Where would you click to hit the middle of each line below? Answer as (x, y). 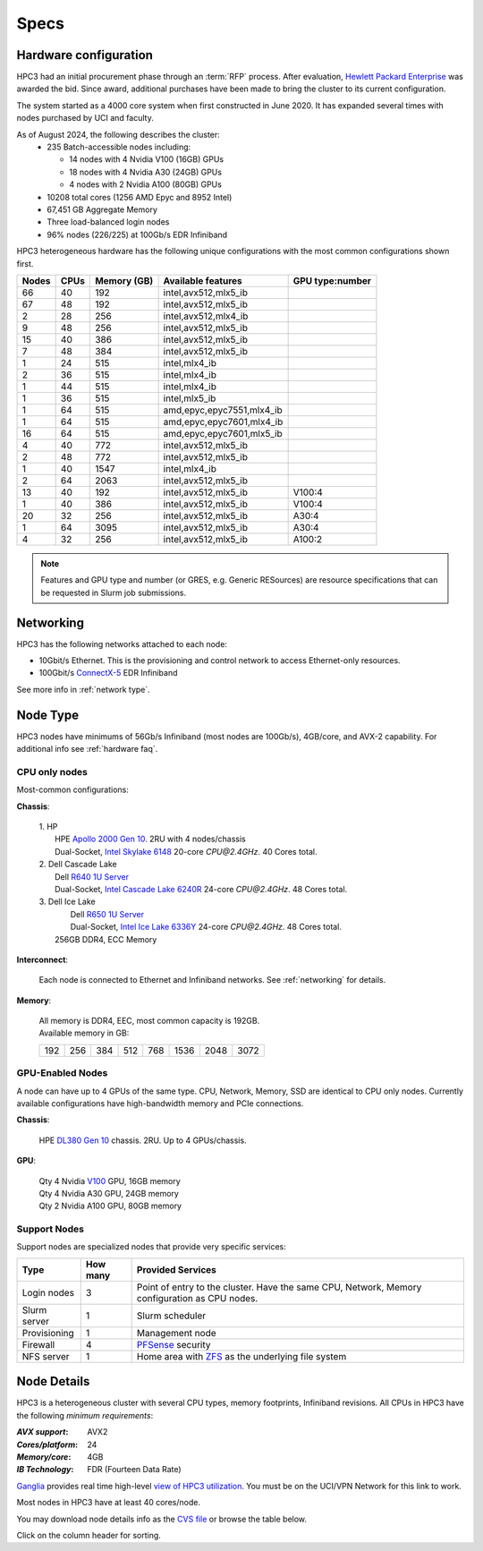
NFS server (46, 1356)
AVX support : (42, 1432)
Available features (203, 280)
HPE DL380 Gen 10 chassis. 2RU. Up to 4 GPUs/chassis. (143, 1140)
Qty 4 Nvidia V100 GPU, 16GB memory (110, 1180)
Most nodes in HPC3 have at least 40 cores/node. (109, 1503)
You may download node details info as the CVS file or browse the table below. (162, 1519)
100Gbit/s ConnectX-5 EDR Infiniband (108, 673)
